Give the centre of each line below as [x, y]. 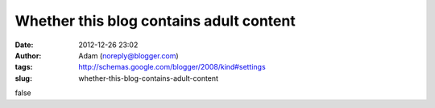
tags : [24, 67]
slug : [23, 78]
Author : [28, 55]
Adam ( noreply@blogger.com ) [128, 55]
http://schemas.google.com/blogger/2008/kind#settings [172, 67]
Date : [24, 45]
